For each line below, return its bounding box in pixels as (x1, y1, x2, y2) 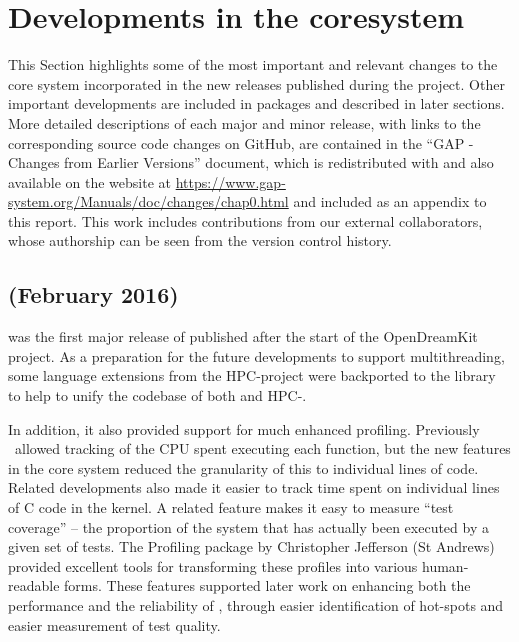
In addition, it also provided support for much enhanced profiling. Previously (8, 418, 480, 439)
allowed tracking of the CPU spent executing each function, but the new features (14, 438, 511, 459)
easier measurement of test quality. (8, 614, 221, 635)
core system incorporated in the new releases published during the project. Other (8, 73, 505, 94)
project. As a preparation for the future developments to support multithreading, (8, 345, 505, 366)
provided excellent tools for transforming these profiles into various (8, 555, 418, 576)
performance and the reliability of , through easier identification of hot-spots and (8, 594, 504, 615)
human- (422, 555, 469, 576)
